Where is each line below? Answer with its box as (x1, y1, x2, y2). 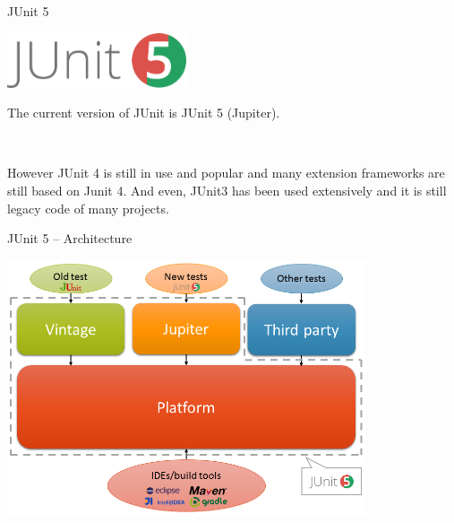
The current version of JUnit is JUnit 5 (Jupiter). (7, 103, 280, 122)
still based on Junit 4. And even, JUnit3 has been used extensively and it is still (7, 181, 447, 200)
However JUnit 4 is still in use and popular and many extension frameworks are (7, 163, 445, 182)
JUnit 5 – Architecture (7, 229, 133, 248)
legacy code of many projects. (7, 198, 169, 217)
